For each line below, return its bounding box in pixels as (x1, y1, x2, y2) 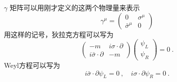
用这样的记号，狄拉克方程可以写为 (4, 29, 113, 39)
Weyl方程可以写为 (4, 60, 60, 70)
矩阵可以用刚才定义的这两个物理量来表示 (9, 2, 140, 12)
